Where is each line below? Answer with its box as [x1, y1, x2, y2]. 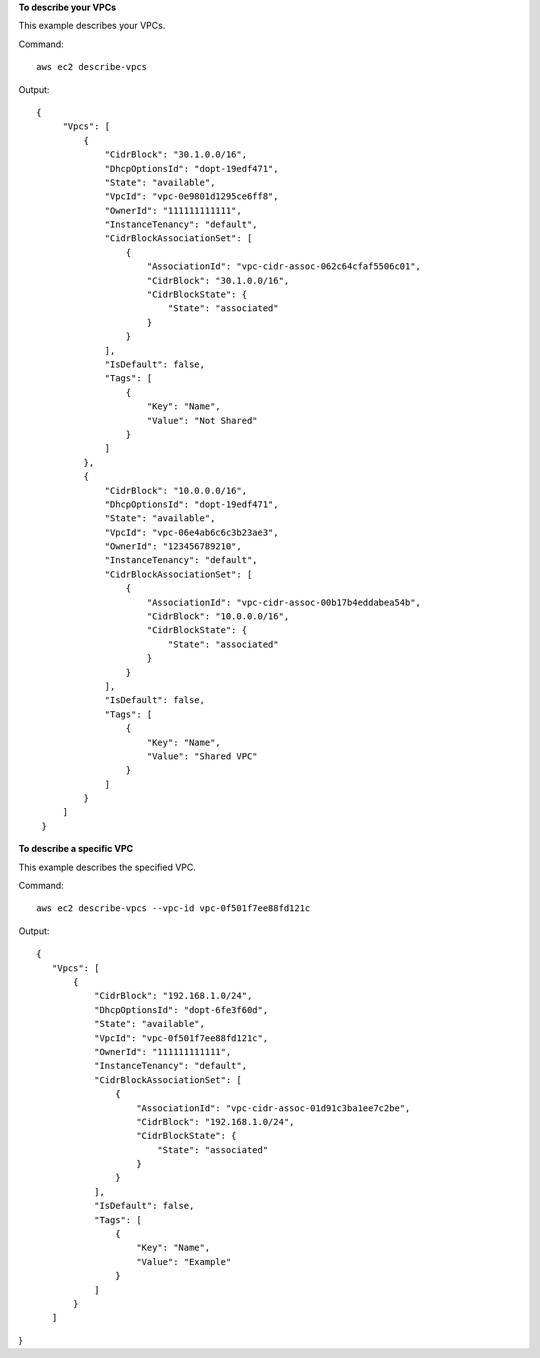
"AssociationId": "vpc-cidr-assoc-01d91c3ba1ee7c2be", [136, 1102, 411, 1114]
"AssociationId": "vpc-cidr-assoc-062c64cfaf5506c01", [146, 261, 422, 272]
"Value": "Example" [136, 1256, 232, 1267]
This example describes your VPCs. [18, 20, 166, 32]
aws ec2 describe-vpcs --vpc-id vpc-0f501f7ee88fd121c [36, 903, 311, 914]
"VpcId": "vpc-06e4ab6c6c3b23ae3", [104, 526, 279, 538]
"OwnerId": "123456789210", [104, 541, 242, 552]
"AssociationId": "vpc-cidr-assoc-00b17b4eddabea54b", [146, 596, 422, 608]
